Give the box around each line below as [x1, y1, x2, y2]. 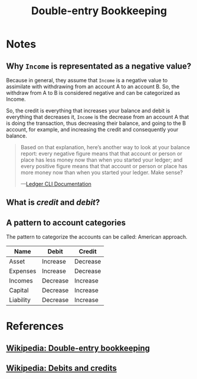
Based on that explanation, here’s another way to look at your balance [20, 144, 191, 150]
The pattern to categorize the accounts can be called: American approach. [6, 233, 188, 240]
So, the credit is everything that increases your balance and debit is [6, 107, 170, 114]
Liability [9, 296, 31, 304]
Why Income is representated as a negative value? [6, 61, 192, 71]
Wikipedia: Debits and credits [6, 363, 117, 374]
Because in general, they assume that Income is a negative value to [6, 77, 168, 83]
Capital [9, 286, 29, 294]
